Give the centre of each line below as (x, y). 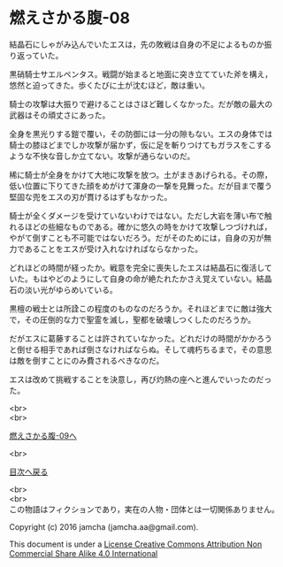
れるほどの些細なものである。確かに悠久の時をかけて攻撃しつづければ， (141, 226)
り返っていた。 (36, 55)
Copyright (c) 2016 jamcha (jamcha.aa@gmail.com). (104, 526)
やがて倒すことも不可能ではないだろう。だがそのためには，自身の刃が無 (141, 238)
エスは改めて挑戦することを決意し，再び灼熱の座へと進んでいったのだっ (141, 379)
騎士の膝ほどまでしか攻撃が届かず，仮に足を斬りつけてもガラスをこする (141, 145)
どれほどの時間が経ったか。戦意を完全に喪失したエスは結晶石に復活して (141, 267)
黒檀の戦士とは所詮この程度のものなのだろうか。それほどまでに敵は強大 (141, 308)
